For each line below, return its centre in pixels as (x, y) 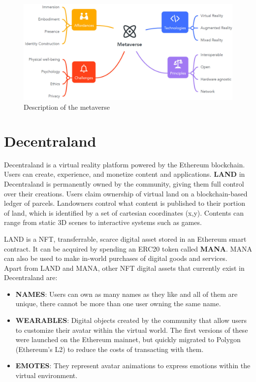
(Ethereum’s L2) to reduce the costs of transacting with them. (110, 349)
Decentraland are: (31, 277)
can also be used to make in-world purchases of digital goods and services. (116, 258)
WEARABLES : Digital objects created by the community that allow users (131, 320)
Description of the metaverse (67, 107)
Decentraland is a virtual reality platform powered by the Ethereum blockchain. (125, 164)
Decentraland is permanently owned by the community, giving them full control (124, 183)
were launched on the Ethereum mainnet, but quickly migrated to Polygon (128, 339)
